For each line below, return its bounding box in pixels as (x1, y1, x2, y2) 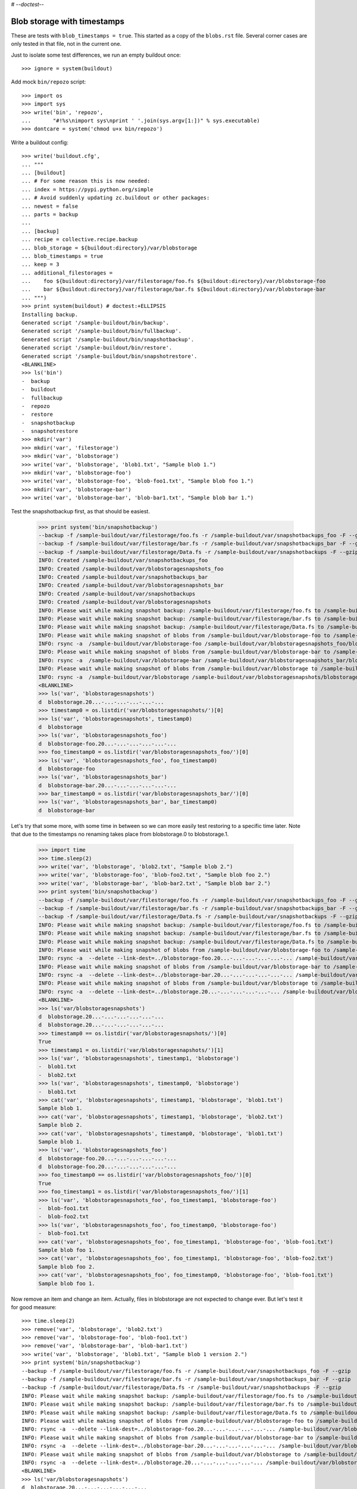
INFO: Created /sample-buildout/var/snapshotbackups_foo (38, 557, 208, 564)
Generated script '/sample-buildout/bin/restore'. (21, 344, 173, 351)
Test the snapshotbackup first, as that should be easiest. (11, 507, 150, 515)
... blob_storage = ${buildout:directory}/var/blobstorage (21, 244, 198, 251)
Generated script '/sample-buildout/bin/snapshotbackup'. (21, 336, 195, 342)
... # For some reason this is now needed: (21, 177, 151, 185)
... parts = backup (21, 211, 79, 217)
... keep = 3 (21, 261, 59, 268)
